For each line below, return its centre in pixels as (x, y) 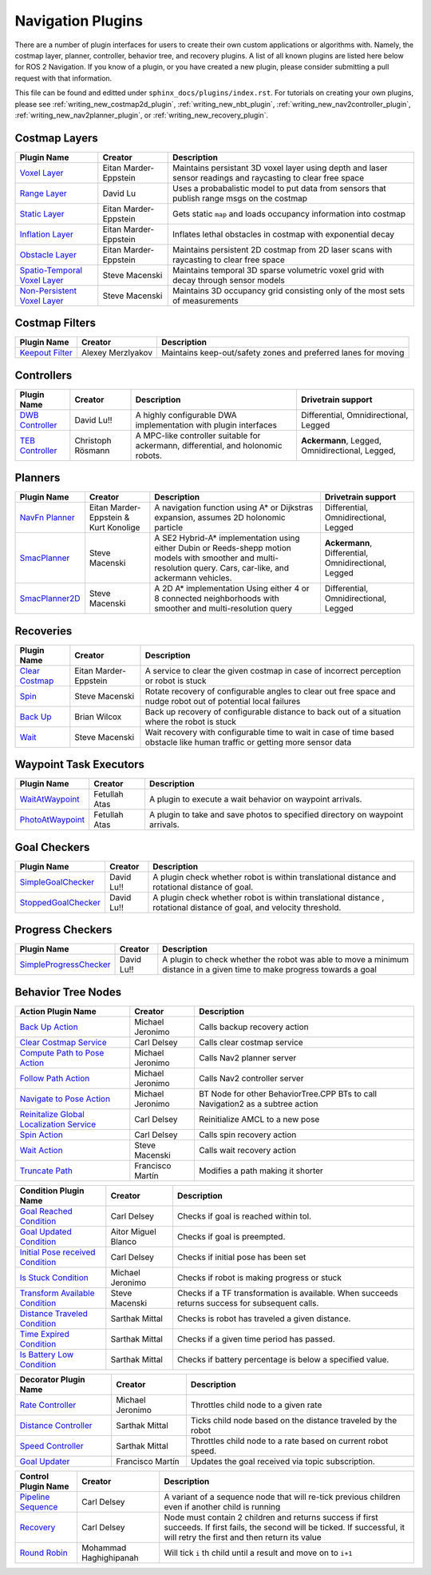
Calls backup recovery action (253, 1027)
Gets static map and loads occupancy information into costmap (289, 213)
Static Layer (42, 213)
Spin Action (41, 1135)
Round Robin (43, 1553)
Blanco (124, 1241)
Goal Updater (45, 1461)
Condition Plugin (52, 1191)
